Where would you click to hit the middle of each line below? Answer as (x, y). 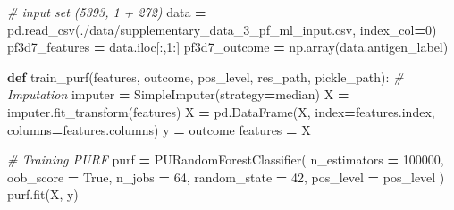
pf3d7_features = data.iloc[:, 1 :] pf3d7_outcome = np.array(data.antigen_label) (228, 47)
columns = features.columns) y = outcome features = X (159, 129)
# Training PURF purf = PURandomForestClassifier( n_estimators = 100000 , (226, 160)
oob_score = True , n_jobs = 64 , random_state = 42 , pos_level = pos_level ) (226, 176)
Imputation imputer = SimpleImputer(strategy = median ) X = (178, 94)
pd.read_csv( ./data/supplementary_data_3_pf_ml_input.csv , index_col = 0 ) (222, 29)
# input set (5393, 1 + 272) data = (107, 12)
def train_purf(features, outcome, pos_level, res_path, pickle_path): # (206, 76)
